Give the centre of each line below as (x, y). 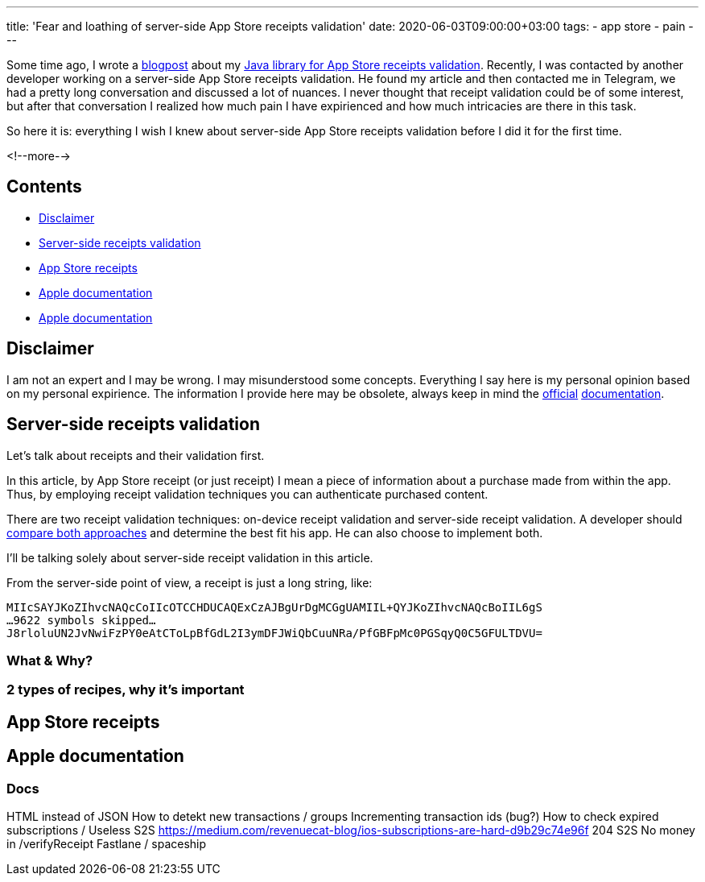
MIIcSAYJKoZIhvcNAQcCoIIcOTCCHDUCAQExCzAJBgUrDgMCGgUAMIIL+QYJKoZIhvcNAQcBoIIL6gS (274, 607)
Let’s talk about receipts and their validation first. (136, 455)
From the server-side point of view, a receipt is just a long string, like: (190, 582)
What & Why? (50, 660)
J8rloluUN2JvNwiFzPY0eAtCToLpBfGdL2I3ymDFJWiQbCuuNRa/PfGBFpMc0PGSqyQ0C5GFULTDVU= (274, 633)
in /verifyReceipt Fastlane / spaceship (107, 843)
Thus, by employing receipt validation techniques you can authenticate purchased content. (247, 494)
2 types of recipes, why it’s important (126, 690)
